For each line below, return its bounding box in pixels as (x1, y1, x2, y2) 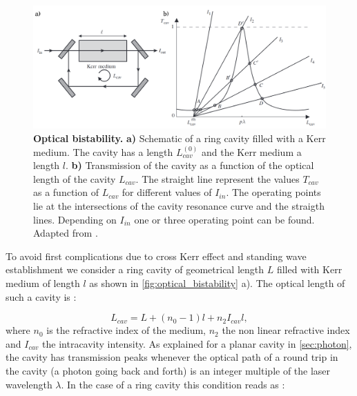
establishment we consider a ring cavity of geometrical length (6, 262, 264, 277)
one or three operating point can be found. (134, 212, 315, 226)
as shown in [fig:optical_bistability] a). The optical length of (89, 275, 345, 290)
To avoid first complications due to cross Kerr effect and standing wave (6, 248, 307, 263)
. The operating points (226, 185, 321, 199)
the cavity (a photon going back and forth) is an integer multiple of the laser (6, 363, 331, 377)
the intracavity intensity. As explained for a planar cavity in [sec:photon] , (42, 336, 352, 350)
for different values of (122, 185, 212, 199)
